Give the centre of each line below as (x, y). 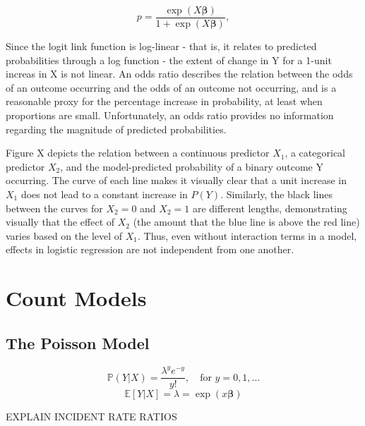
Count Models (76, 298)
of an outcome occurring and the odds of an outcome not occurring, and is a (171, 87)
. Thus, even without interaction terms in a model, (247, 235)
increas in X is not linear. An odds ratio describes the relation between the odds (179, 74)
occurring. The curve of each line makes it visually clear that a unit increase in (176, 180)
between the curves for (54, 208)
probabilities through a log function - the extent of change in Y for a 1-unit (169, 60)
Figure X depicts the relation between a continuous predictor (138, 153)
